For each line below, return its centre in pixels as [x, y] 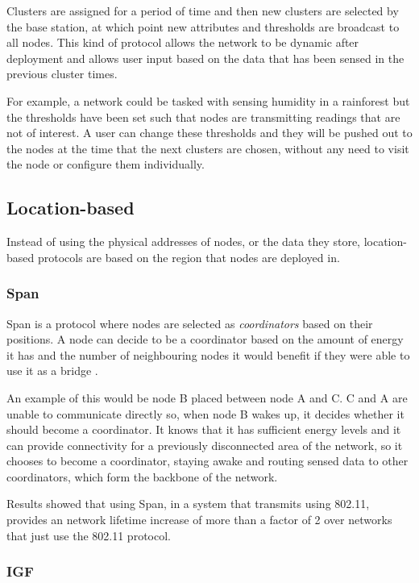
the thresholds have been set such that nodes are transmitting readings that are [203, 117]
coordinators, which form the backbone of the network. [142, 476]
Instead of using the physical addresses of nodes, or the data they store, [183, 242]
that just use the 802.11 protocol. [89, 535]
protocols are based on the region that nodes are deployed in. [189, 257]
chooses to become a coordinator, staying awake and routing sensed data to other [207, 461]
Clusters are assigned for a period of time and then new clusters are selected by [203, 10]
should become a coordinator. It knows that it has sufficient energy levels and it [204, 429]
